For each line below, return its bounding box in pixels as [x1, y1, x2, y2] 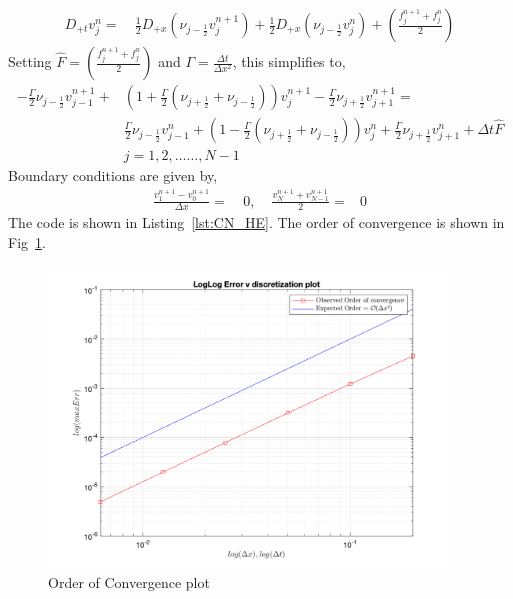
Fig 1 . [8, 232, 46, 253]
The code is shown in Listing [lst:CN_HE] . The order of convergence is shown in [8, 212, 505, 233]
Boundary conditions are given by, [8, 165, 218, 186]
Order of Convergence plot [48, 572, 210, 593]
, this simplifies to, [232, 51, 346, 72]
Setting [8, 51, 52, 72]
